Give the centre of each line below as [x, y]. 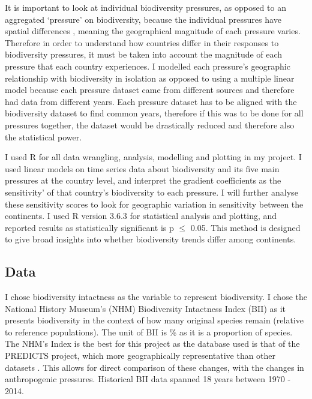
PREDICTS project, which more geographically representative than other [140, 355]
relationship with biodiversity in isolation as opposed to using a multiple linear [150, 78]
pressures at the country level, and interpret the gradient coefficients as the [143, 180]
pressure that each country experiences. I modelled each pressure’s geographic [148, 66]
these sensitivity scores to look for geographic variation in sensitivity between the [154, 204]
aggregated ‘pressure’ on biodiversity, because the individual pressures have [143, 19]
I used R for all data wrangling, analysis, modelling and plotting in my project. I [153, 157]
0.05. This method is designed [245, 227]
